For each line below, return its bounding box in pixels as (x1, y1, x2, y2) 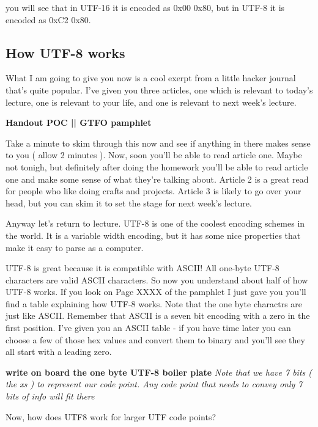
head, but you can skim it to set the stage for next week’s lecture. (6, 196, 252, 209)
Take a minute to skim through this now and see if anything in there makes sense (6, 136, 311, 149)
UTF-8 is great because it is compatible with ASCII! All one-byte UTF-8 (6, 261, 279, 274)
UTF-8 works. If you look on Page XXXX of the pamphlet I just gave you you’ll (6, 285, 306, 298)
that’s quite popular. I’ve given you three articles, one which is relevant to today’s (6, 83, 313, 96)
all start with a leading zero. (6, 345, 112, 358)
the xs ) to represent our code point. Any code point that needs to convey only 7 (6, 378, 303, 390)
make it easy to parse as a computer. (6, 241, 144, 254)
